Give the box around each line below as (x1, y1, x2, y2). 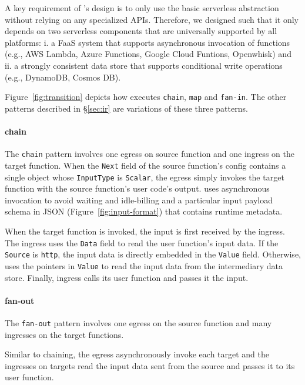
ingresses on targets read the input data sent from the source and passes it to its (5, 359, 295, 371)
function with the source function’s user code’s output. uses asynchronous (5, 182, 270, 195)
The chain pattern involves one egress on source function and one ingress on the (5, 148, 294, 160)
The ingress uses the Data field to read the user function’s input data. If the (5, 236, 279, 249)
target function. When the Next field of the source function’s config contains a (5, 159, 286, 171)
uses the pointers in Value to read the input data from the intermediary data (5, 259, 283, 272)
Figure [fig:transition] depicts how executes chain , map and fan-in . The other (5, 91, 287, 103)
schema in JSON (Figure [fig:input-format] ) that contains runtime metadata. (5, 205, 283, 217)
